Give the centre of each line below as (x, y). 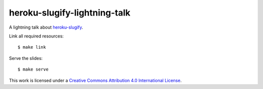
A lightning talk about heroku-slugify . (46, 27)
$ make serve (33, 70)
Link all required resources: (36, 36)
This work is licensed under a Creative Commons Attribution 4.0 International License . (95, 80)
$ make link (32, 47)
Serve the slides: (26, 58)
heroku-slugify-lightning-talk (70, 13)
